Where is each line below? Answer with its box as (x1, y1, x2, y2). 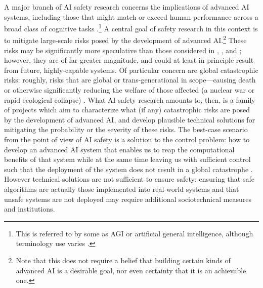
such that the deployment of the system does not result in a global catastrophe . (4, 163, 253, 174)
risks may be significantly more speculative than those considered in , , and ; (4, 45, 242, 55)
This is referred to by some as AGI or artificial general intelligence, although (16, 228, 253, 238)
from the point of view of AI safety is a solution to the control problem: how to (4, 134, 250, 145)
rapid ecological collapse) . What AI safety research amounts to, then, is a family (4, 94, 255, 105)
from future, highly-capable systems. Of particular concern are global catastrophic (4, 64, 258, 75)
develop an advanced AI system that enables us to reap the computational (4, 144, 235, 154)
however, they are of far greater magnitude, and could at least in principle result (4, 55, 254, 65)
